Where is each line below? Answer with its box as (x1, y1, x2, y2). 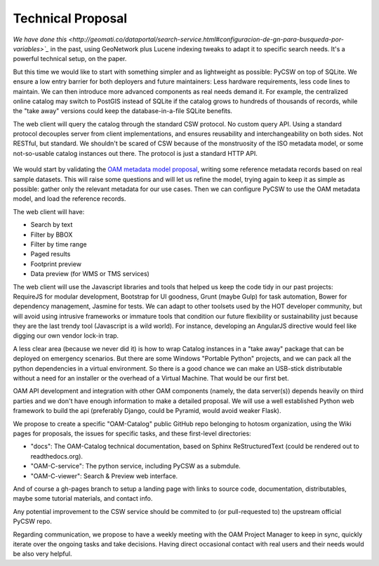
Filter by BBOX (30, 230, 73, 239)
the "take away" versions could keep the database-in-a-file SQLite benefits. (13, 107, 233, 115)
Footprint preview (30, 260, 82, 268)
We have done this (13, 35, 67, 44)
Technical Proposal (13, 11, 128, 26)
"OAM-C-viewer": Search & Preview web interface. (30, 471, 178, 480)
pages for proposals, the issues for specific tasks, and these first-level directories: (13, 429, 252, 437)
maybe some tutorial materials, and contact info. (13, 494, 153, 503)
